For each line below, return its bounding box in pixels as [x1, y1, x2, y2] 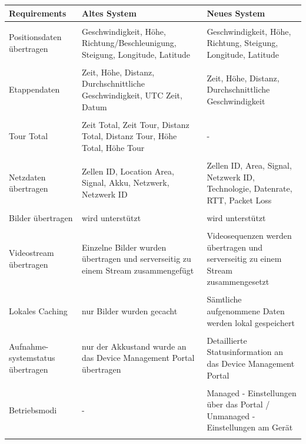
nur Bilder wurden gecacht [82, 305, 178, 317]
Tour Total [9, 130, 48, 142]
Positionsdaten [9, 31, 62, 43]
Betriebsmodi [9, 404, 57, 416]
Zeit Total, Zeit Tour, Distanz [82, 118, 189, 130]
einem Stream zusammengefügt [82, 264, 194, 276]
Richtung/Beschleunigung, [82, 37, 177, 49]
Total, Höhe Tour [82, 141, 145, 153]
